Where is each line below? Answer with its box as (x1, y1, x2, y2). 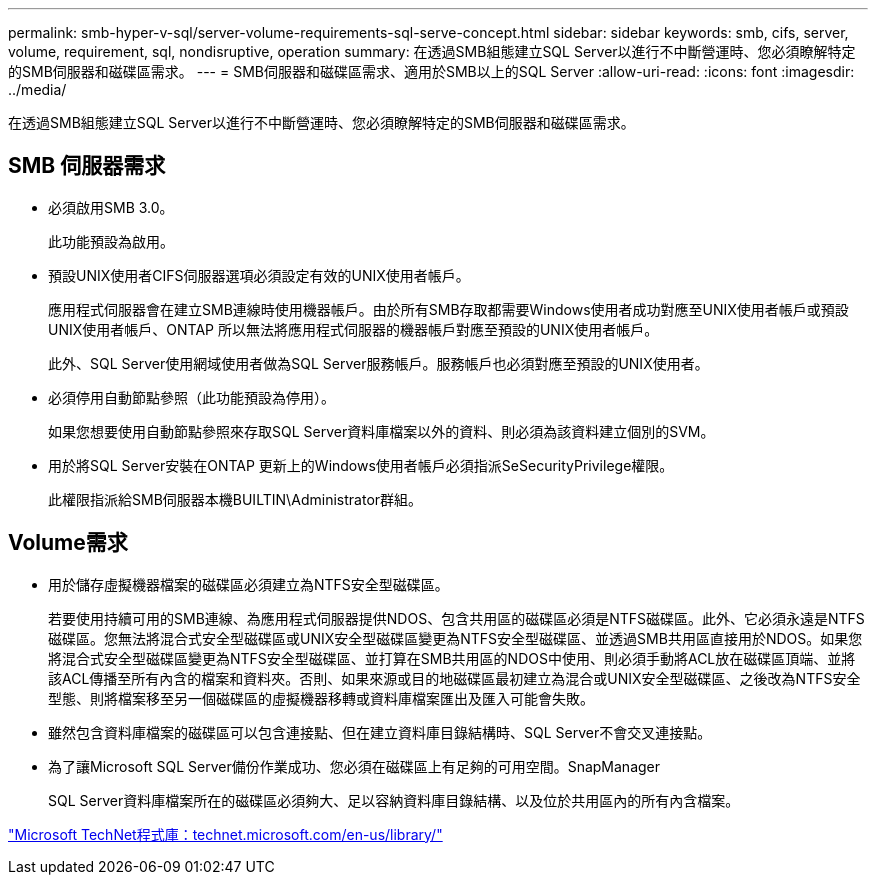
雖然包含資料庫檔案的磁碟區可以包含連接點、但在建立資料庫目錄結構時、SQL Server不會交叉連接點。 (48, 723, 712, 741)
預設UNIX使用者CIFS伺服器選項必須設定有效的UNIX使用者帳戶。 (48, 266, 470, 284)
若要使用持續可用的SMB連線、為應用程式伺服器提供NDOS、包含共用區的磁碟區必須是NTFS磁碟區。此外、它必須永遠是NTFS (48, 609, 865, 627)
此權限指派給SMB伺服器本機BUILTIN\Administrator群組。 (48, 490, 423, 508)
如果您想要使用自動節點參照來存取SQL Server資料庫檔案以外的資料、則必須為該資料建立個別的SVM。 (48, 422, 715, 440)
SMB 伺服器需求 (8, 153, 166, 179)
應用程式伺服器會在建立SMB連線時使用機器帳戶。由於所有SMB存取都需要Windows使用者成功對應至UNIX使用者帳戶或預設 (48, 300, 849, 318)
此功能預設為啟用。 (48, 232, 174, 250)
